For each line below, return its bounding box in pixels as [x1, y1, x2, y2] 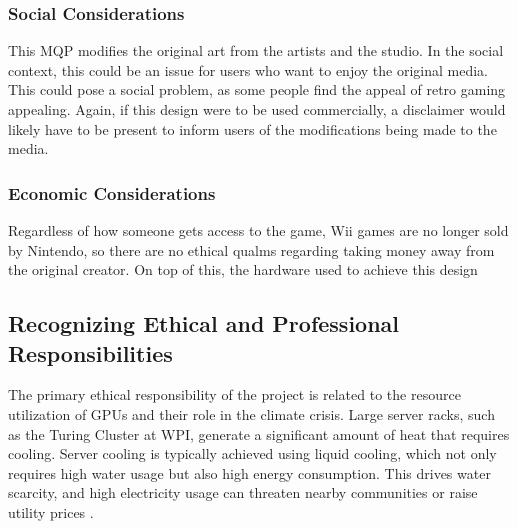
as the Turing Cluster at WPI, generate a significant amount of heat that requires [8, 423, 510, 444]
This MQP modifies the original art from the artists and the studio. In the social [8, 40, 504, 61]
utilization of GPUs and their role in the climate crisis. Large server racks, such [8, 403, 495, 424]
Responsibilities [8, 337, 173, 368]
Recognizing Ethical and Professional [8, 308, 400, 339]
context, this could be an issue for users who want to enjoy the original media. [8, 59, 488, 80]
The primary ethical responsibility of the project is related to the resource [8, 384, 461, 405]
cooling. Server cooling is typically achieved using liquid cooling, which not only [8, 443, 497, 464]
